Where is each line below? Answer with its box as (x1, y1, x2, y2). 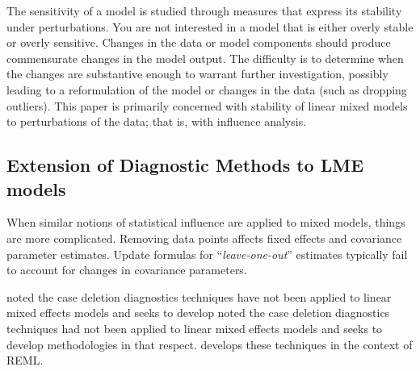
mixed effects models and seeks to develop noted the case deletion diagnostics (6, 304, 390, 321)
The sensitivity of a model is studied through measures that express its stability (6, 2, 402, 19)
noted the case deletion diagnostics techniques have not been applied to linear (6, 288, 392, 305)
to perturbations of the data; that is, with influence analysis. (6, 113, 307, 130)
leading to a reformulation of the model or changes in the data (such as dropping (6, 81, 407, 98)
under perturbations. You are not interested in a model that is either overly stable (6, 18, 414, 35)
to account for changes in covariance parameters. (6, 261, 247, 278)
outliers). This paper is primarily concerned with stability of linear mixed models (6, 97, 408, 114)
